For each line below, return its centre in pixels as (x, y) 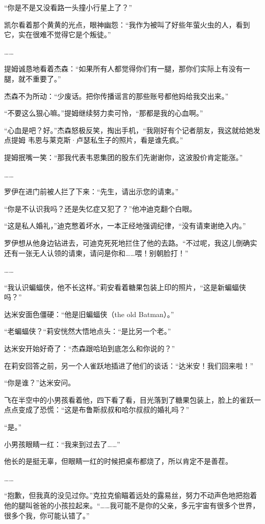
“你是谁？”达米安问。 (40, 383)
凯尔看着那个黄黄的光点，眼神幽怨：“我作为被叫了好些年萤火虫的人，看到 (127, 24)
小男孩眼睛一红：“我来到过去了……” (62, 444)
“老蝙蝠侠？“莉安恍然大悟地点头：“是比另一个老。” (88, 331)
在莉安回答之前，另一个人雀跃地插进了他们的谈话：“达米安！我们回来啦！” (129, 365)
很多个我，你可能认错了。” (47, 515)
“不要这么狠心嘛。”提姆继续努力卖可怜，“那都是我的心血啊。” (104, 113)
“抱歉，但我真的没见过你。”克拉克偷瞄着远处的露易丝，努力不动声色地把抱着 (131, 495)
